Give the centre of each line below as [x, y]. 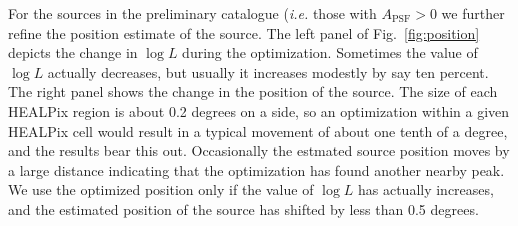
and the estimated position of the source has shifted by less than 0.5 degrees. [243, 208]
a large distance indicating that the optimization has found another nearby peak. [256, 169]
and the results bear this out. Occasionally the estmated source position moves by [259, 150]
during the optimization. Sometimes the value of [330, 52]
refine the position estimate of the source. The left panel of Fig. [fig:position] [244, 32]
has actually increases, [425, 189]
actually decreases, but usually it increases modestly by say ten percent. [268, 71]
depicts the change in [73, 52]
